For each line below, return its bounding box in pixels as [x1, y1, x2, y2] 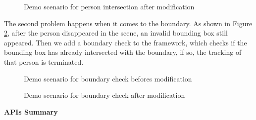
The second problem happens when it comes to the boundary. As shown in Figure [4, 18, 253, 28]
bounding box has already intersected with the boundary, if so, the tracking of [4, 47, 242, 57]
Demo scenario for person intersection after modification [24, 1, 195, 11]
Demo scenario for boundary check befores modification [24, 73, 192, 83]
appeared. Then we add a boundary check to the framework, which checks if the [4, 37, 247, 47]
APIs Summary [4, 106, 58, 117]
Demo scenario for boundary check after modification [24, 90, 185, 100]
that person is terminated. [4, 56, 84, 67]
